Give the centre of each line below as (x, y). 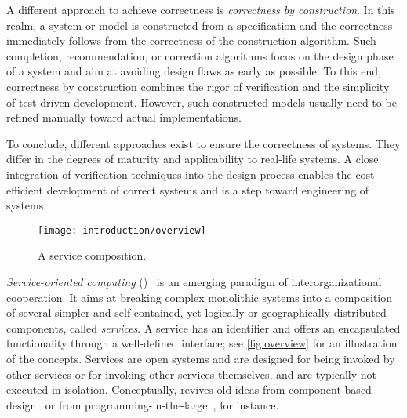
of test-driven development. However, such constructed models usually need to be (202, 102)
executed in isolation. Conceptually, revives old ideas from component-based (189, 389)
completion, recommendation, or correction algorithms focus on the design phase (200, 55)
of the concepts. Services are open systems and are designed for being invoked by (201, 358)
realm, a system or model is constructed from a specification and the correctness (200, 25)
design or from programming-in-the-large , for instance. (143, 404)
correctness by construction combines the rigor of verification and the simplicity (198, 86)
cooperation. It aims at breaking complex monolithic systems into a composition (200, 297)
